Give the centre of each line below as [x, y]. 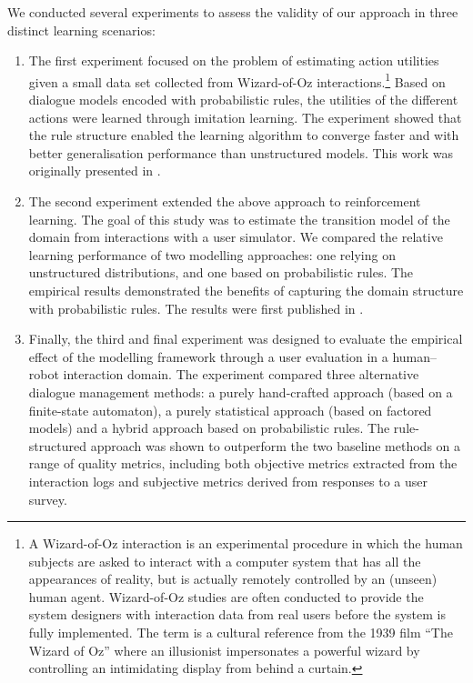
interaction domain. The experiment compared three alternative [241, 374]
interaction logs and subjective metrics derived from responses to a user [228, 481]
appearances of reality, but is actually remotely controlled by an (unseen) [233, 579]
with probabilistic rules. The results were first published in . [196, 308]
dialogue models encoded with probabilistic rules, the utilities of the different [243, 100]
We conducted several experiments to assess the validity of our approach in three [233, 12]
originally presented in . [95, 171]
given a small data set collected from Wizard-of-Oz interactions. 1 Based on [237, 80]
